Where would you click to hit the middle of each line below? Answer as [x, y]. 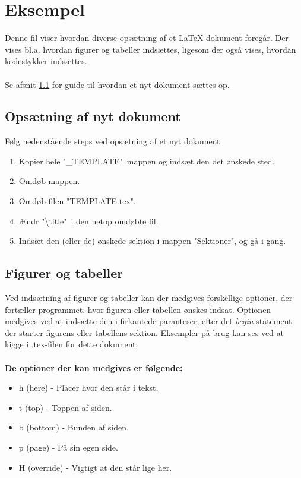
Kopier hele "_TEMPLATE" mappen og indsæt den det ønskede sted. [147, 161]
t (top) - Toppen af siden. [65, 407]
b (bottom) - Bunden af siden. [74, 427]
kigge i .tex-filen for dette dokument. [72, 344]
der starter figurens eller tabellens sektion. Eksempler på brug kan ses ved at [144, 332]
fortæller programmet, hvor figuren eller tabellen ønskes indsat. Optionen [138, 309]
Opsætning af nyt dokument [93, 116]
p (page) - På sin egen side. [68, 447]
